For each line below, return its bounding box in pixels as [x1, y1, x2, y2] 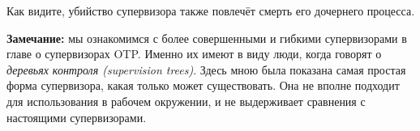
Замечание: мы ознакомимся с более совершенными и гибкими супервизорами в [6, 29, 407, 46]
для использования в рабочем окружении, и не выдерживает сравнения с [6, 92, 366, 109]
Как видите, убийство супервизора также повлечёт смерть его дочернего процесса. [6, 2, 415, 19]
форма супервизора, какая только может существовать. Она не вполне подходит [6, 77, 400, 94]
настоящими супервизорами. [6, 108, 147, 125]
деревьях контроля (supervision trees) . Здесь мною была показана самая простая [6, 61, 406, 78]
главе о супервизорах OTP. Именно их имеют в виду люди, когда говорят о [6, 45, 382, 62]
